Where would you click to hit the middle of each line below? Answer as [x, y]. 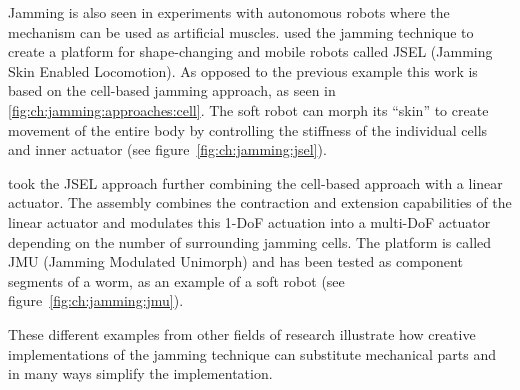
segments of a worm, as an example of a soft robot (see [176, 280]
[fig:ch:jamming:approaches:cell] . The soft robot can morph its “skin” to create [248, 109]
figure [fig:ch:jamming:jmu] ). [96, 300]
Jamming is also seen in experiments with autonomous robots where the [229, 12]
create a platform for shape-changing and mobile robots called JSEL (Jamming [250, 51]
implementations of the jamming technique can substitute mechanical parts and [252, 353]
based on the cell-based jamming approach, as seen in [172, 90]
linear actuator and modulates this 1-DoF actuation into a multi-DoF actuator [249, 221]
